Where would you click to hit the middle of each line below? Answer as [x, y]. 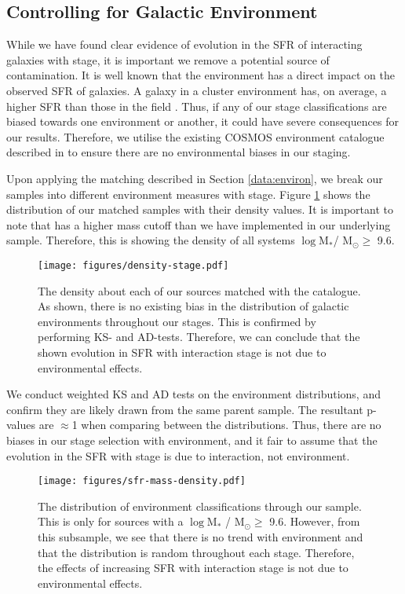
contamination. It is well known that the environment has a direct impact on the [201, 75]
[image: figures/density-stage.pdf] [133, 265]
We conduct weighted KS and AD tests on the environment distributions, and [193, 394]
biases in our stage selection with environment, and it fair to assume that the [192, 440]
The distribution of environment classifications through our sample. [200, 506]
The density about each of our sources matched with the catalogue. [199, 290]
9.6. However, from [315, 521]
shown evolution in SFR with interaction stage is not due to [182, 352]
